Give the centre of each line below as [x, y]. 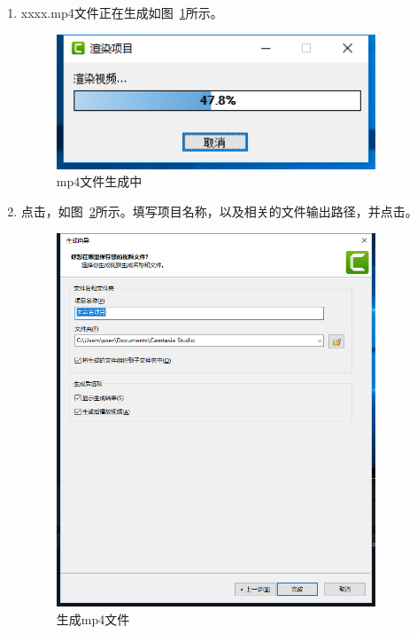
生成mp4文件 [93, 618]
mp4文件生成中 [99, 181]
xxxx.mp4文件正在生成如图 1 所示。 [122, 12]
